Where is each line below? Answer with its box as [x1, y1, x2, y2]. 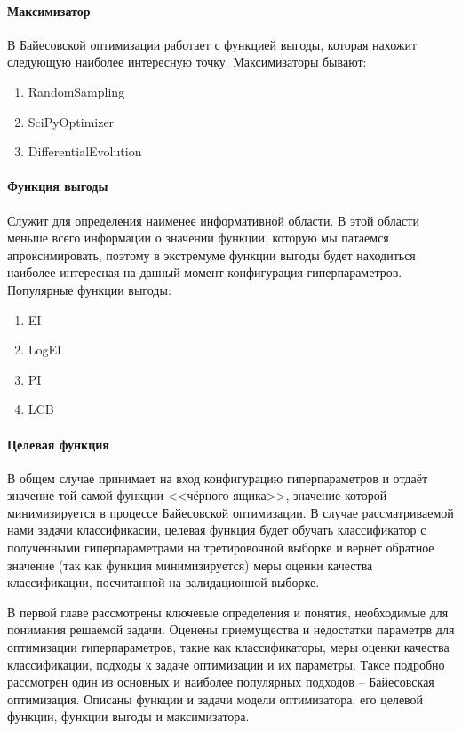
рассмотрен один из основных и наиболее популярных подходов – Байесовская [7, 672, 434, 691]
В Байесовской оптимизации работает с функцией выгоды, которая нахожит [7, 35, 418, 53]
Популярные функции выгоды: [7, 280, 171, 298]
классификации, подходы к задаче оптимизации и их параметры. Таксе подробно [7, 655, 445, 673]
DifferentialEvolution [28, 142, 142, 161]
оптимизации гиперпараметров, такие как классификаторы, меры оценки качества [7, 638, 450, 656]
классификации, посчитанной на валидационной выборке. [7, 573, 320, 592]
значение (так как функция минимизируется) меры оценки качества [7, 555, 373, 574]
